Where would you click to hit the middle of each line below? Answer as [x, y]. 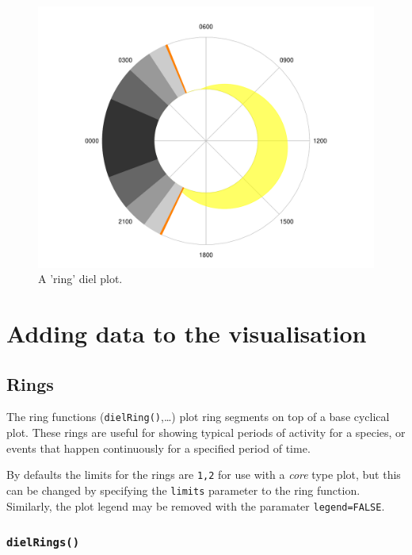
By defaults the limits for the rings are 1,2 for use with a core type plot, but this [204, 475]
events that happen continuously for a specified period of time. [158, 448]
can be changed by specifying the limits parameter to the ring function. [183, 490]
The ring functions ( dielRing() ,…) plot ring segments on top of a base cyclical [198, 417]
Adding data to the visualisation [187, 333]
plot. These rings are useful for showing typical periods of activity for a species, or [206, 433]
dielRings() [43, 543]
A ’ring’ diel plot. [80, 279]
